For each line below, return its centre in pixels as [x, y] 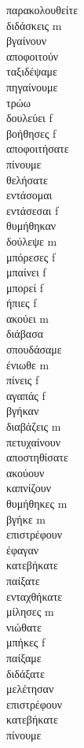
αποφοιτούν [33, 56]
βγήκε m [26, 518]
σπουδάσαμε [34, 349]
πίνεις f [23, 380]
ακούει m [27, 318]
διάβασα [25, 333]
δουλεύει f [29, 118]
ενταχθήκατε [35, 596]
